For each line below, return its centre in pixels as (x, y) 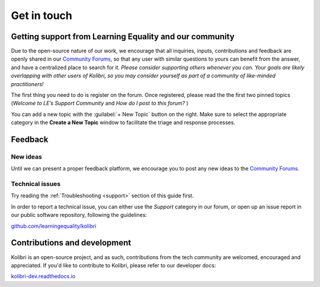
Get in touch (41, 15)
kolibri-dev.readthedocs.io (43, 276)
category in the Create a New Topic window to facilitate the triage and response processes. (123, 122)
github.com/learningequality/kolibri (54, 226)
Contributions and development (71, 243)
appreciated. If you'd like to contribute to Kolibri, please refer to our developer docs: (113, 265)
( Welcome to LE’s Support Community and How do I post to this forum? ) (100, 103)
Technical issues (36, 184)
